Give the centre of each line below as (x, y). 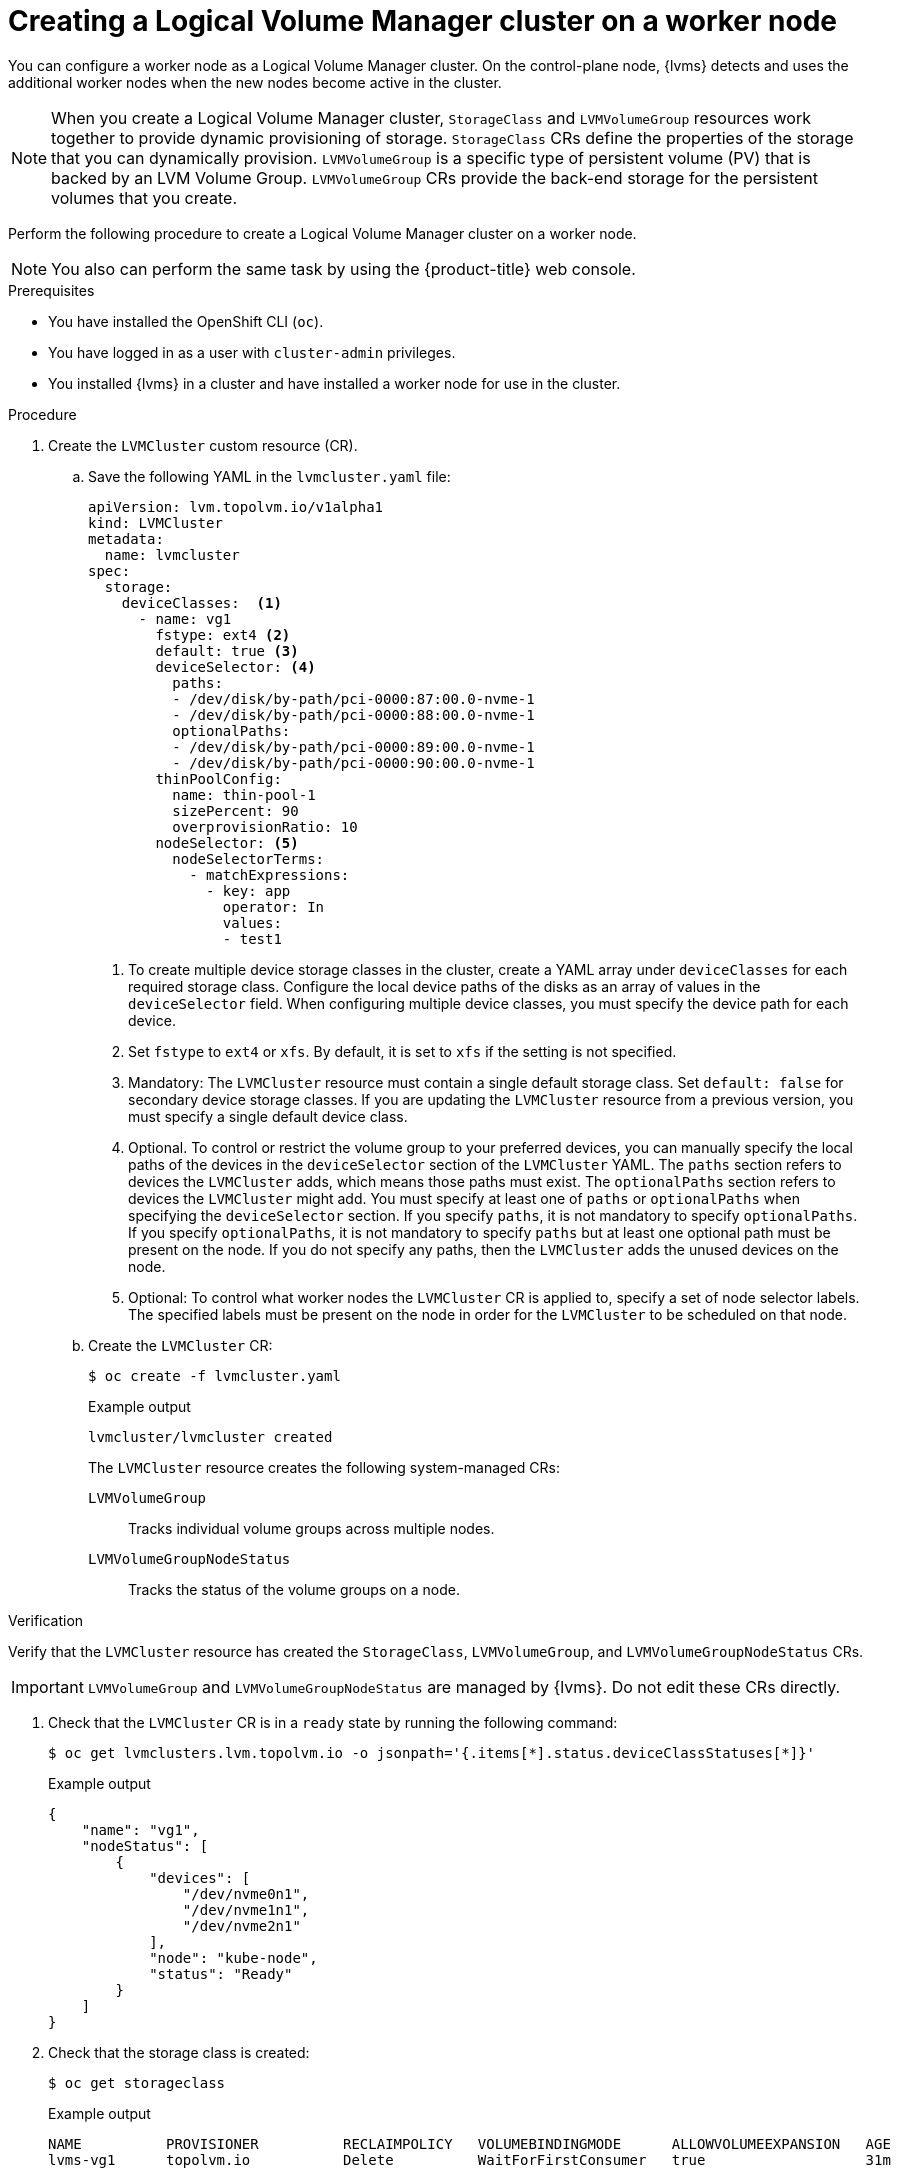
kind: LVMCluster (155, 522)
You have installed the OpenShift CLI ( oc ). (186, 321)
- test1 (252, 938)
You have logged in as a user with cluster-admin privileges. (252, 352)
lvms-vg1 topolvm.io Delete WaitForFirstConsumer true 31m (469, 2159)
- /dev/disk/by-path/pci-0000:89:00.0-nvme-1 (353, 746)
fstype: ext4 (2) (223, 634)
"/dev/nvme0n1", (246, 1893)
